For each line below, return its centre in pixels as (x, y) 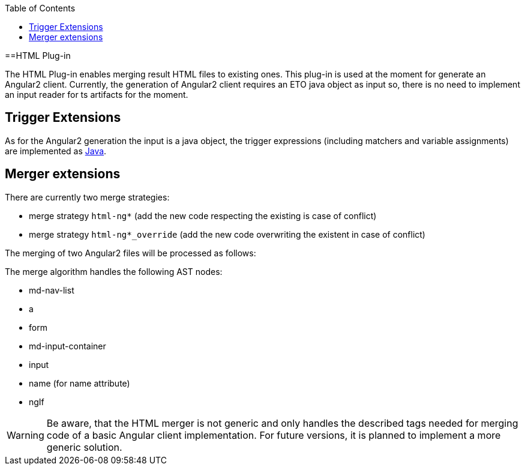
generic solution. (84, 447)
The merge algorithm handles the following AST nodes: (114, 271)
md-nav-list (52, 290)
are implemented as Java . (56, 151)
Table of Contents (40, 8)
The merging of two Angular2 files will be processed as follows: (130, 253)
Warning (25, 435)
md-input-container (67, 346)
